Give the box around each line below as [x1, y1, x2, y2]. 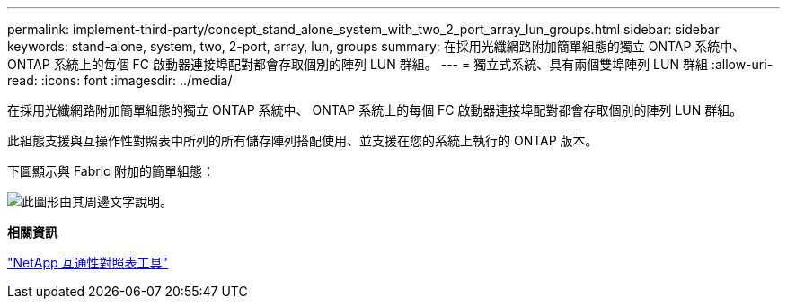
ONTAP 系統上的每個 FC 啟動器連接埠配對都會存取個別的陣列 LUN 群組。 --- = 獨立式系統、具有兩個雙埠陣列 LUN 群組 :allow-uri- [7, 57, 774, 72]
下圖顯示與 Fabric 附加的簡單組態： [7, 163, 216, 179]
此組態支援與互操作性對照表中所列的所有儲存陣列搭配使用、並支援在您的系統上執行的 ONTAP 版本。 [7, 133, 598, 148]
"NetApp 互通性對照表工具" [7, 255, 169, 270]
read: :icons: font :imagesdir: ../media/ [7, 73, 233, 88]
